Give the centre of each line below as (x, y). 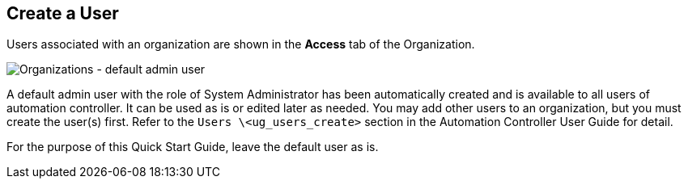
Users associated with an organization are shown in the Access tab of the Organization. (241, 44)
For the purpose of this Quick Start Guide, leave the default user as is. (193, 147)
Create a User (63, 13)
